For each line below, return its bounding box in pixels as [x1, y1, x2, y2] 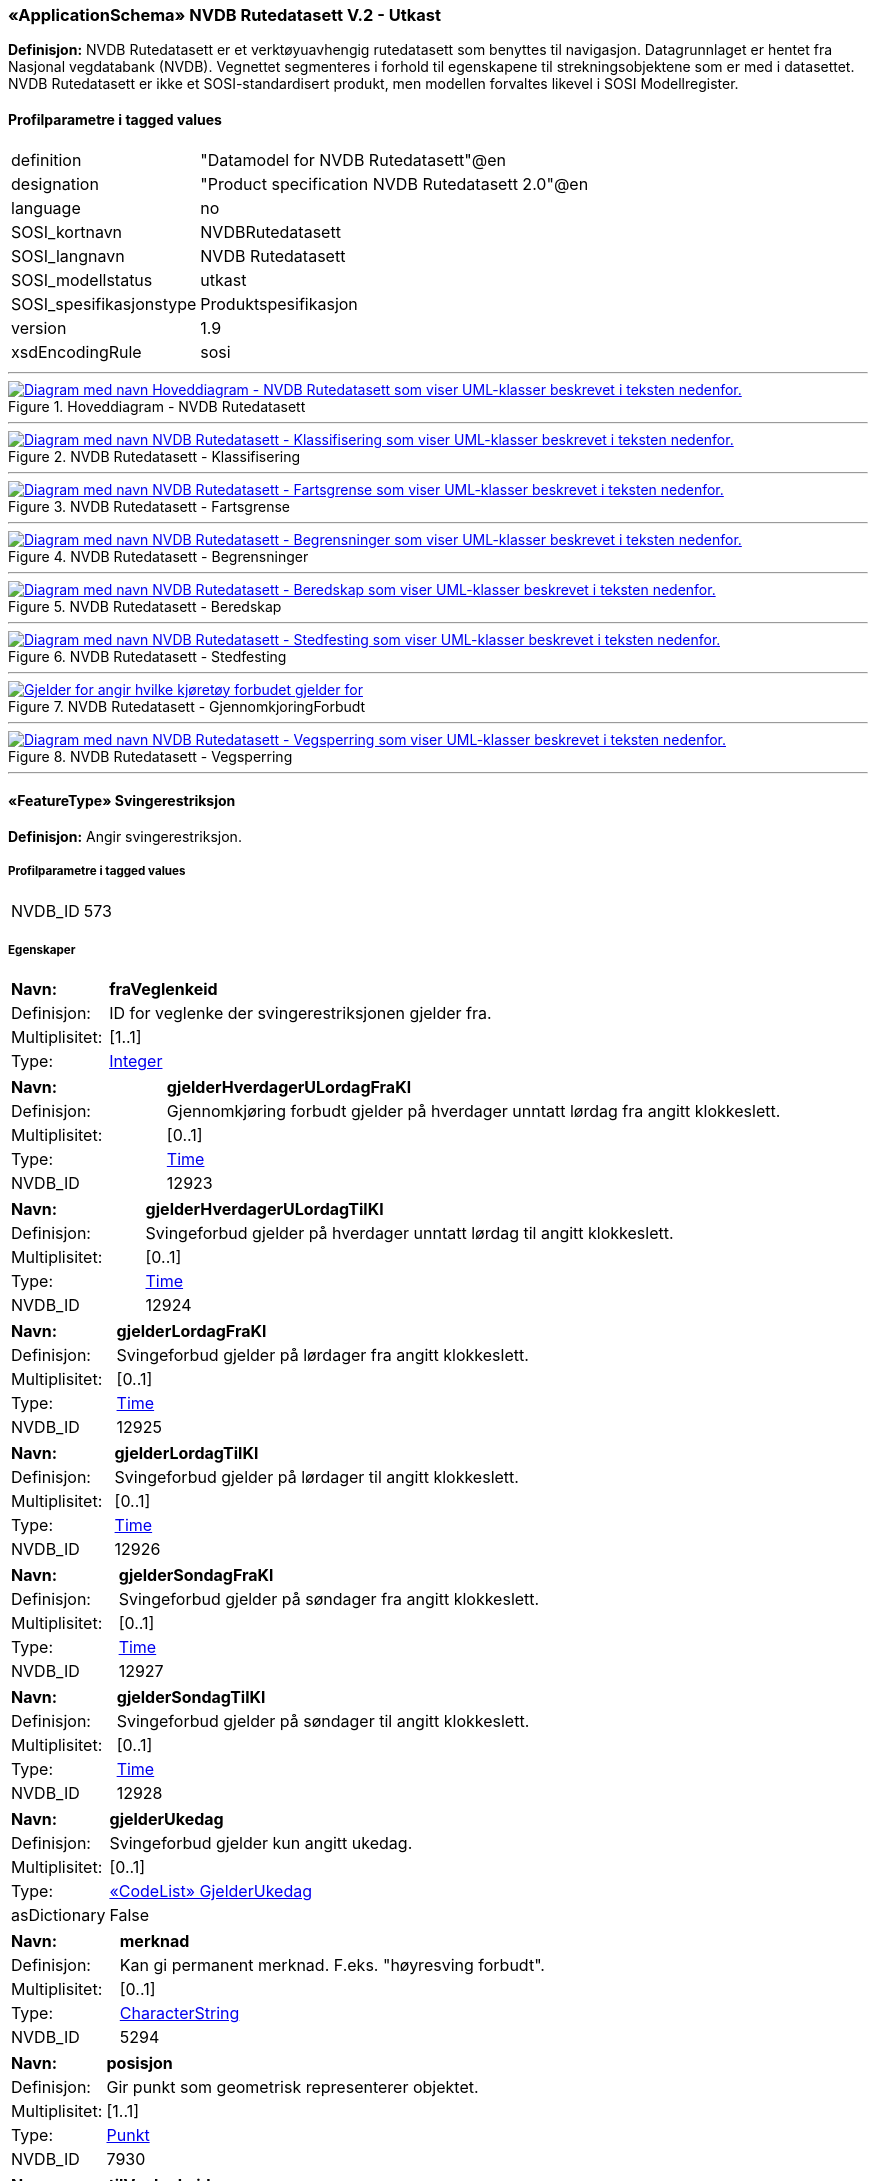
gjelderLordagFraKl [116, 1321, 267, 1342]
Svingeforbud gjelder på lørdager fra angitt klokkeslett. [116, 1345, 529, 1366]
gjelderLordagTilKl [114, 1443, 259, 1464]
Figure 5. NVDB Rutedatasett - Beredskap [8, 597, 282, 615]
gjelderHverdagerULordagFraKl [166, 1077, 411, 1098]
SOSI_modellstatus [11, 269, 153, 290]
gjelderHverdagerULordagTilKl [145, 1199, 384, 1220]
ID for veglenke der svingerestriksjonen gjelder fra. [109, 1003, 492, 1024]
